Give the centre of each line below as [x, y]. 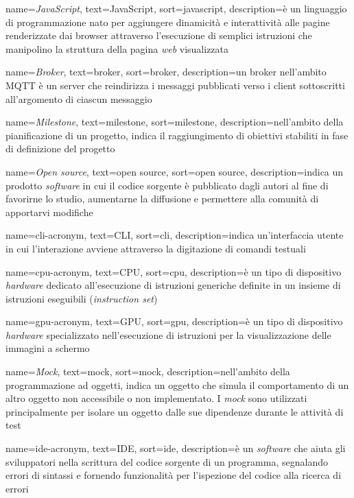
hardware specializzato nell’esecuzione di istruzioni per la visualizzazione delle [168, 334]
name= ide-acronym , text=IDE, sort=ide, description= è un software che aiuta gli [176, 448]
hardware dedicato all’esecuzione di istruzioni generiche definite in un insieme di [173, 285]
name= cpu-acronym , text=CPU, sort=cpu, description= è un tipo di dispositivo [174, 271]
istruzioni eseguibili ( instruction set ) [82, 298]
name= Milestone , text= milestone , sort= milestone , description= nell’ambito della [175, 122]
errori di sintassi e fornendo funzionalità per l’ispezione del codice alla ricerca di [174, 475]
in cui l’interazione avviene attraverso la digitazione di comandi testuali [156, 248]
